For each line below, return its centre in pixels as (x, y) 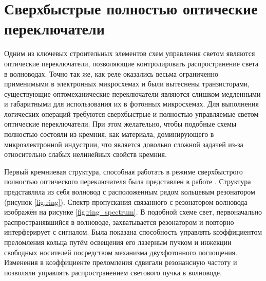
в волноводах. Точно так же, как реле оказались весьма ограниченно (111, 73)
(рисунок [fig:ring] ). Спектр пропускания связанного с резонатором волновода (126, 201)
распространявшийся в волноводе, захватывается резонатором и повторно (119, 222)
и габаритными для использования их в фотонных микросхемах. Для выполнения (132, 104)
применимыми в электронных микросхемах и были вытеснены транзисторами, (127, 84)
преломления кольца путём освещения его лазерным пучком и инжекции (118, 242)
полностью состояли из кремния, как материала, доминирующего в (109, 134)
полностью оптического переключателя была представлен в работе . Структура (128, 181)
